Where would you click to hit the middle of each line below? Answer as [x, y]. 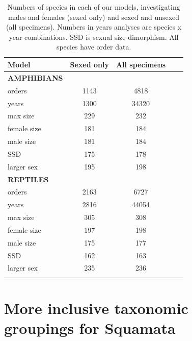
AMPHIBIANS [35, 77]
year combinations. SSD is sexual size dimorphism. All [94, 36]
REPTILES [28, 179]
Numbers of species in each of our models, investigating [94, 7]
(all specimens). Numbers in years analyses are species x [94, 27]
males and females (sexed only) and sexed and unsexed [94, 17]
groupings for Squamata [90, 328]
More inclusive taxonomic [96, 308]
